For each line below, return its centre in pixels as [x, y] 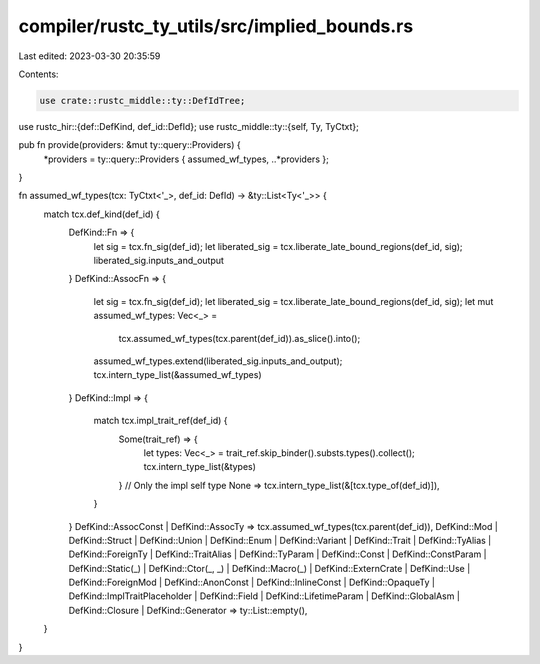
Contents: [38, 74]
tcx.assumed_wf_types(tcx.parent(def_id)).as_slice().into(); [239, 338]
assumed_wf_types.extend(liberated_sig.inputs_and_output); [218, 361]
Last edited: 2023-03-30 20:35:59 [89, 56]
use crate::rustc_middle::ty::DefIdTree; [142, 100]
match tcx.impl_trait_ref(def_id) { [161, 421]
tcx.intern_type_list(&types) [200, 467]
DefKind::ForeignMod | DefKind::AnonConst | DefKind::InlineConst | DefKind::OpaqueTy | [251, 582]
